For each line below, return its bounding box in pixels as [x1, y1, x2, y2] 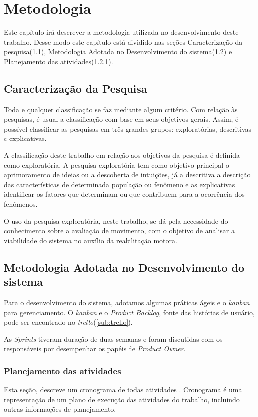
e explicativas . [4, 133, 47, 143]
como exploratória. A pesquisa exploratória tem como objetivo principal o [4, 159, 229, 170]
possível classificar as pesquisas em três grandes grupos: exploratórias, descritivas [4, 123, 251, 134]
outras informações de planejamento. [4, 404, 116, 414]
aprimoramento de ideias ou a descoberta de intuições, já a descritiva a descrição [4, 169, 251, 180]
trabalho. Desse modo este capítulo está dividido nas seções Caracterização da [4, 36, 243, 47]
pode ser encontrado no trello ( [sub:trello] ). [4, 317, 133, 327]
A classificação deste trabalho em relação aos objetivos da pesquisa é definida [4, 150, 240, 160]
